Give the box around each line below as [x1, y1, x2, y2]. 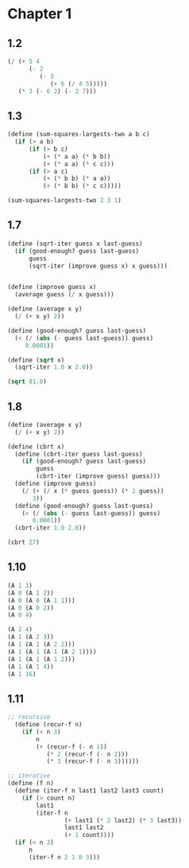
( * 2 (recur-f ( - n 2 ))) [46, 750, 129, 758]
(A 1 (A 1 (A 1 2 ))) [7, 655, 76, 663]
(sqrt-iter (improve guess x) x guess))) [28, 262, 168, 270]
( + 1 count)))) [64, 831, 114, 839]
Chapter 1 [7, 5, 72, 23]
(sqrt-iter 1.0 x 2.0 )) [14, 363, 93, 371]
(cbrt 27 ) [7, 538, 40, 546]
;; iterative [7, 772, 51, 780]
